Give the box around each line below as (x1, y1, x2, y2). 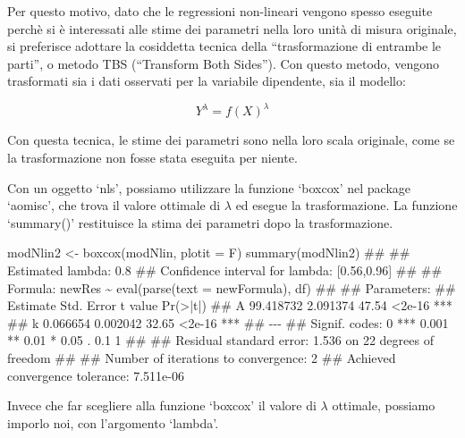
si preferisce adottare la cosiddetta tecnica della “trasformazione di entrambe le (7, 37, 442, 55)
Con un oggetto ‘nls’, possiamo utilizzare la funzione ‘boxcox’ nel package (7, 178, 410, 197)
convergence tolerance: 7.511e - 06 (7, 366, 184, 384)
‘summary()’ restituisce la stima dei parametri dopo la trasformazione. (7, 213, 393, 232)
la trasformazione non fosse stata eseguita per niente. (7, 148, 298, 167)
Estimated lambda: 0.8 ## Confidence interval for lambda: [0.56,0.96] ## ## (7, 261, 443, 280)
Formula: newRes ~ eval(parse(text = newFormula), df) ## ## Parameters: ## (7, 278, 456, 297)
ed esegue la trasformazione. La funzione (235, 196, 458, 215)
